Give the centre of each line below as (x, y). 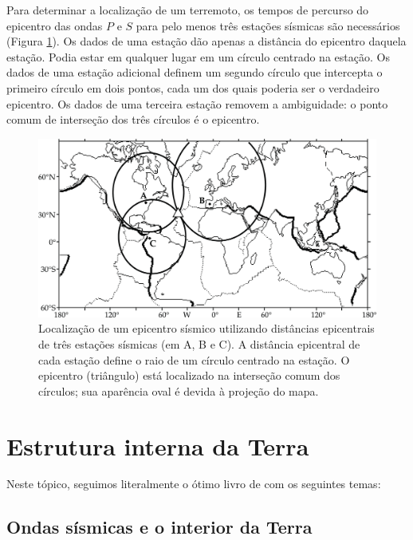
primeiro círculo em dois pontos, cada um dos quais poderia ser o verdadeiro (193, 87)
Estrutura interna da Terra (158, 445)
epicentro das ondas (55, 25)
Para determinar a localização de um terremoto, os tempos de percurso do (188, 10)
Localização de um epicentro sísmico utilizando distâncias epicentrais (206, 328)
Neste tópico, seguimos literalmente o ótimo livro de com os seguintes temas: (194, 484)
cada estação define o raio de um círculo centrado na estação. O (194, 359)
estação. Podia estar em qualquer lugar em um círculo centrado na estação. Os (198, 56)
